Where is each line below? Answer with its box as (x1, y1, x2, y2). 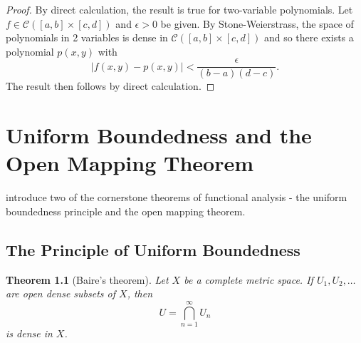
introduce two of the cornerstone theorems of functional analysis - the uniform (6, 190, 347, 205)
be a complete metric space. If (184, 272, 313, 287)
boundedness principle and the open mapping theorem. (6, 203, 246, 218)
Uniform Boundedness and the (6, 121, 312, 150)
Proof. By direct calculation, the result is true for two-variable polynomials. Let (6, 2, 353, 16)
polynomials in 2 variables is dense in (6, 30, 168, 45)
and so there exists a (263, 30, 354, 45)
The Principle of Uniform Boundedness (6, 238, 300, 260)
